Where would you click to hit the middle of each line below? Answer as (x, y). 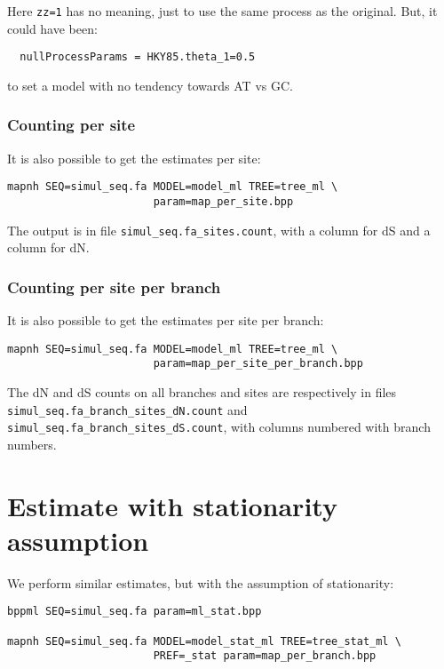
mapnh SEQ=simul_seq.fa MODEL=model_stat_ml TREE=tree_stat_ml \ (204, 641)
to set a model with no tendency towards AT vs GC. (150, 85)
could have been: (52, 28)
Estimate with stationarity (172, 505)
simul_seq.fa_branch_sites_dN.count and (127, 409)
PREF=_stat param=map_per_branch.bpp (265, 656)
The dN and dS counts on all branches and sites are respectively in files (202, 392)
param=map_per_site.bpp (223, 201)
